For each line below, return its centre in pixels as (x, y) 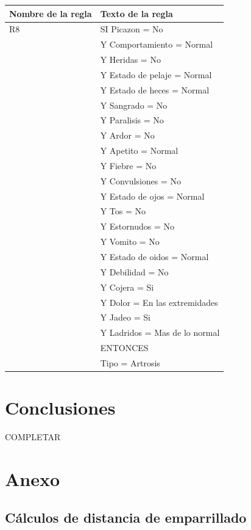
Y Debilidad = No (134, 271)
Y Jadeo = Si (125, 317)
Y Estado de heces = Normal (155, 89)
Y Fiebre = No (128, 165)
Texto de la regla (136, 13)
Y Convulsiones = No (141, 180)
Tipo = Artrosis (130, 362)
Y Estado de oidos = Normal (154, 256)
